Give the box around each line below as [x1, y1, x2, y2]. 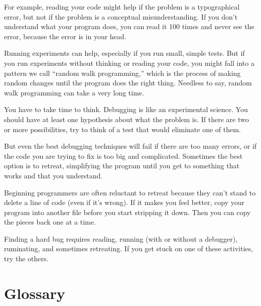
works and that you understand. [4, 170, 103, 180]
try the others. [4, 253, 49, 264]
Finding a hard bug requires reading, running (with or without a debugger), [4, 233, 237, 244]
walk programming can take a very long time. [4, 87, 144, 97]
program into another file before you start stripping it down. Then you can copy [4, 207, 251, 217]
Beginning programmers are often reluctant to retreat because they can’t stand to [4, 187, 256, 197]
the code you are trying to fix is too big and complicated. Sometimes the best [4, 150, 243, 161]
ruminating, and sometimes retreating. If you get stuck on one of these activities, [4, 243, 253, 254]
